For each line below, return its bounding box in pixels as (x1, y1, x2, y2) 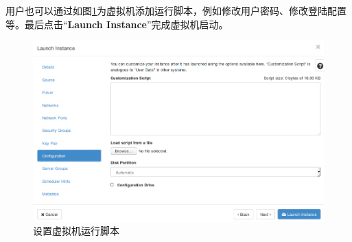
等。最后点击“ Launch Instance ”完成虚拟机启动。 (5, 16, 228, 31)
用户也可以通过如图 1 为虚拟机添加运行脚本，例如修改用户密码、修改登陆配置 (5, 3, 347, 17)
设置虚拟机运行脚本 (33, 223, 119, 238)
